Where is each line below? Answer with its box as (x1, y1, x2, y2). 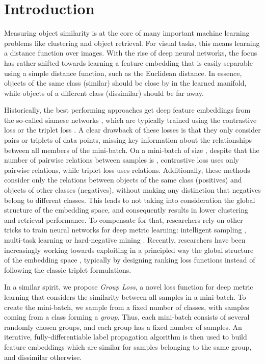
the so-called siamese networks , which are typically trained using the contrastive (4, 114, 257, 125)
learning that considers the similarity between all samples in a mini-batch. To (4, 291, 246, 302)
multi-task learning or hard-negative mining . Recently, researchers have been (4, 235, 246, 245)
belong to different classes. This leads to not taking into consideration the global (4, 194, 255, 205)
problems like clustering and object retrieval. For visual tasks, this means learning (4, 37, 260, 48)
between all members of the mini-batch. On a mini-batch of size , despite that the (4, 144, 259, 155)
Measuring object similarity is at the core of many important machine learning (4, 28, 250, 38)
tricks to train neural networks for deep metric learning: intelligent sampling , (4, 224, 246, 235)
